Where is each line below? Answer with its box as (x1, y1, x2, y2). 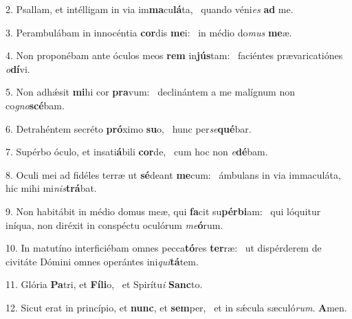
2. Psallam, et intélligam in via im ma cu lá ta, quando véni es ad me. (5, 2, 294, 16)
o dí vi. (5, 61, 30, 76)
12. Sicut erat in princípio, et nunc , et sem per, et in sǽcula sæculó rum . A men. (5, 300, 347, 314)
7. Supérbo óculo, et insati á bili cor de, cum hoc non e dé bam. (5, 144, 268, 159)
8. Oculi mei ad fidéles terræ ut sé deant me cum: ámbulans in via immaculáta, (5, 167, 341, 181)
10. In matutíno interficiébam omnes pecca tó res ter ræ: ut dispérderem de (5, 241, 322, 255)
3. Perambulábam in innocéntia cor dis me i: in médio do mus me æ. (5, 25, 292, 39)
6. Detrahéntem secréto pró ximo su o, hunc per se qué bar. (5, 121, 252, 135)
